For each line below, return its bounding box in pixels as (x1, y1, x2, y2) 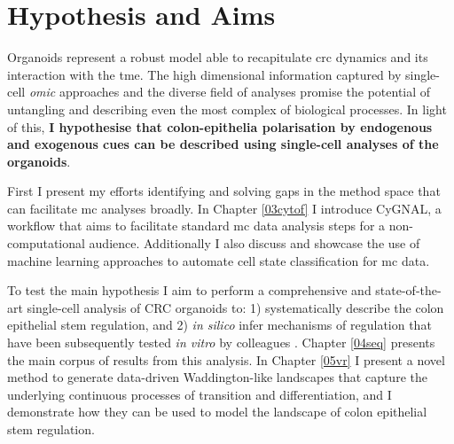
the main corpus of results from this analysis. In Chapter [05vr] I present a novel (7, 350, 445, 369)
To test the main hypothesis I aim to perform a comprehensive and (7, 281, 372, 300)
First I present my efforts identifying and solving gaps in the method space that (7, 182, 441, 200)
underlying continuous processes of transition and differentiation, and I (7, 385, 392, 403)
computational (7, 234, 85, 253)
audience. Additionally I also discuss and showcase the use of (89, 234, 420, 253)
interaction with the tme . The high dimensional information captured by (7, 65, 402, 83)
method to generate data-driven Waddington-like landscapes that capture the (7, 368, 427, 386)
